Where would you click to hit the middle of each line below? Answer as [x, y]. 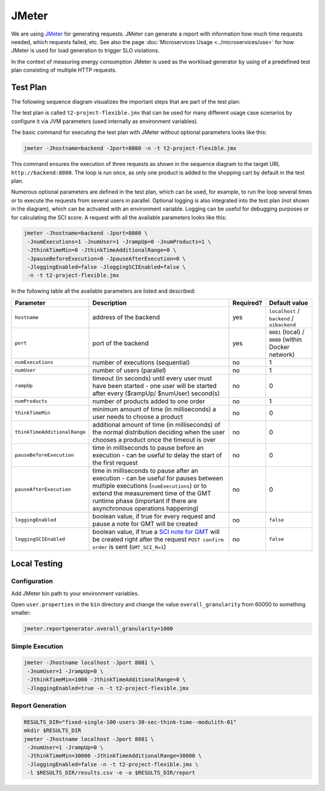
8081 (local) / [286, 332]
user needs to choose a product [138, 416]
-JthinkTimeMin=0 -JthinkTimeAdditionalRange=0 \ [102, 250]
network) [282, 354]
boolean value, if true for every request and [154, 516]
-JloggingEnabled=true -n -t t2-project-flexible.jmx [108, 688]
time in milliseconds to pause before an [148, 448]
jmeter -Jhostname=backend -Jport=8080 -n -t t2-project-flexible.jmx [130, 148]
